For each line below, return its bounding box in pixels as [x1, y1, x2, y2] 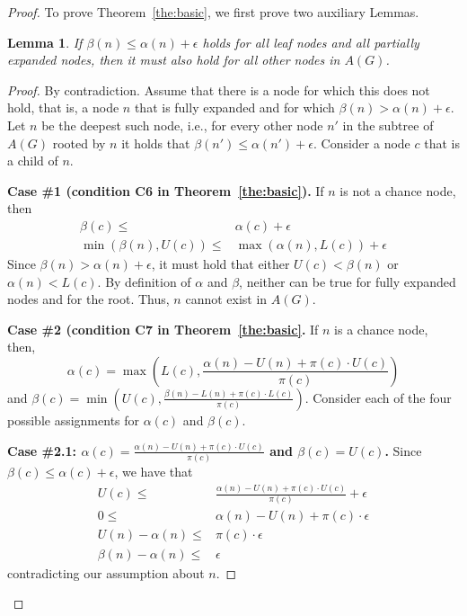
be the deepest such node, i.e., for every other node [41, 115, 323, 134]
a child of [7, 151, 58, 170]
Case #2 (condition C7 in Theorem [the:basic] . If [7, 319, 319, 338]
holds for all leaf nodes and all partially [202, 32, 419, 51]
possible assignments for [7, 410, 140, 429]
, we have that [114, 462, 193, 481]
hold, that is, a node [7, 98, 119, 117]
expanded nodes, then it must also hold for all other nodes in [7, 50, 340, 69]
